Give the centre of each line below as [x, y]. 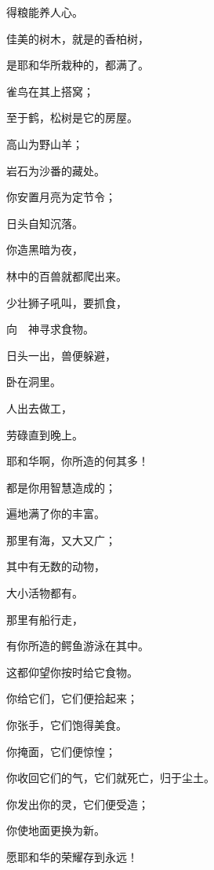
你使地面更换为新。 [56, 830]
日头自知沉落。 [45, 223]
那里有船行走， [45, 619]
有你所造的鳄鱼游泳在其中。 [78, 646]
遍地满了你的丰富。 [56, 514]
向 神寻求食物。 [50, 329]
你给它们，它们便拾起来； [72, 698]
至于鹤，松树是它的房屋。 [72, 117]
